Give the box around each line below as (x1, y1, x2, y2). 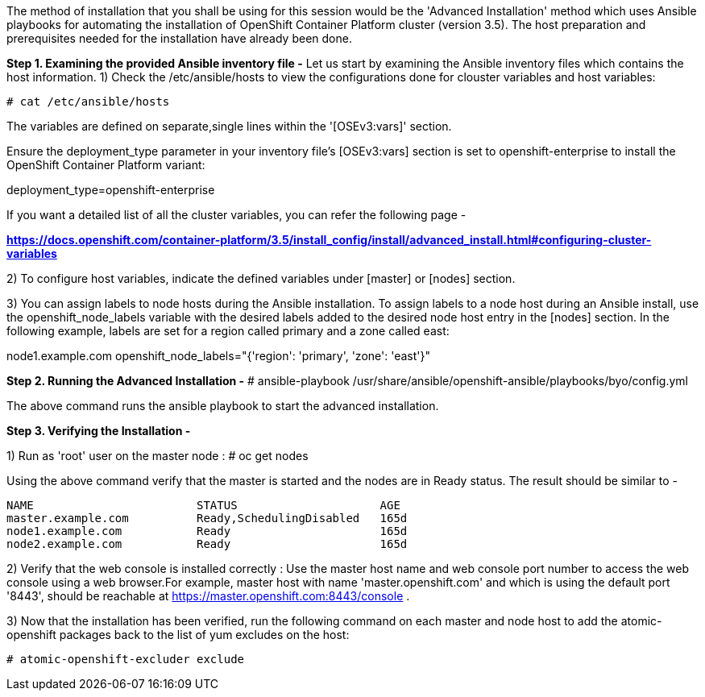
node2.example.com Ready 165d (6, 537, 408, 550)
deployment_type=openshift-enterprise (6, 183, 215, 197)
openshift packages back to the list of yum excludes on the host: (6, 628, 350, 641)
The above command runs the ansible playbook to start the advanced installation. (6, 399, 439, 413)
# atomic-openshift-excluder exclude (6, 653, 245, 666)
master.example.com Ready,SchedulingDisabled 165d (6, 512, 408, 525)
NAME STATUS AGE (6, 499, 400, 512)
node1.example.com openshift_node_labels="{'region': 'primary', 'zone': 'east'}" (6, 349, 430, 363)
